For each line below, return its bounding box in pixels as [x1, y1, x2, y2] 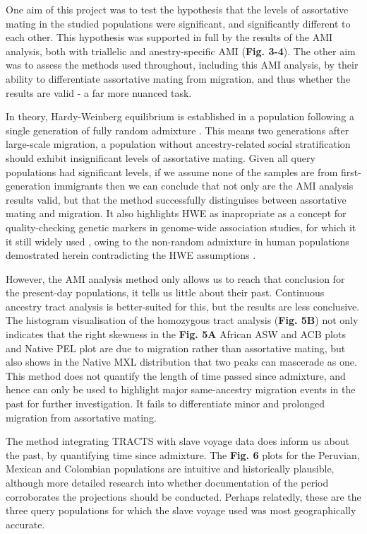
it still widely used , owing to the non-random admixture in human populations [6, 233, 349, 248]
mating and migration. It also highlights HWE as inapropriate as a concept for [6, 206, 347, 221]
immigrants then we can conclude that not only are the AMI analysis [54, 178, 354, 193]
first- [341, 164, 361, 179]
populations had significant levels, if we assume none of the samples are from [6, 164, 338, 179]
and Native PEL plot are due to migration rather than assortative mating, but [6, 340, 346, 355]
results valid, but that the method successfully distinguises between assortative [6, 192, 347, 207]
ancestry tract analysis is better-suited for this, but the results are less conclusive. [6, 298, 360, 313]
